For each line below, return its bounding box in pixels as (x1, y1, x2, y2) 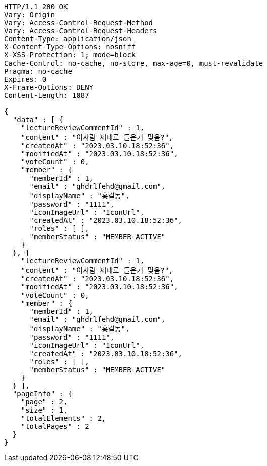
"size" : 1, (21, 406, 68, 414)
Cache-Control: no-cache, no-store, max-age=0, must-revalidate (4, 59, 263, 67)
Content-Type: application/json (4, 35, 131, 43)
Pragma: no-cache (4, 67, 72, 75)
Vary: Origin (4, 11, 55, 19)
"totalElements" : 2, (21, 414, 106, 422)
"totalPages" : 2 (21, 422, 89, 430)
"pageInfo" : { (12, 390, 72, 398)
